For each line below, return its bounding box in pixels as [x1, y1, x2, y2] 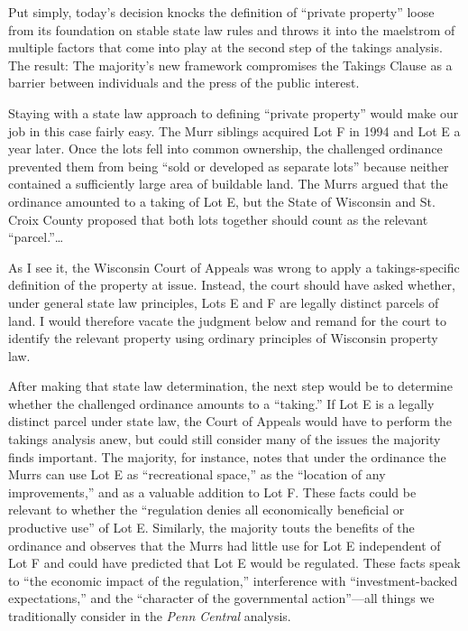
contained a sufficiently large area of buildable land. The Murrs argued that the [8, 174, 448, 193]
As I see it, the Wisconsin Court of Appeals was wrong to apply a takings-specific [8, 257, 460, 276]
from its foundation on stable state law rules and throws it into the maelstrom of [8, 20, 455, 39]
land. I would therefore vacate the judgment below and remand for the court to [8, 311, 446, 329]
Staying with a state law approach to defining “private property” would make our [8, 103, 459, 122]
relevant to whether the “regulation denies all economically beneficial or [8, 500, 405, 519]
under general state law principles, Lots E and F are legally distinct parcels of [8, 292, 439, 311]
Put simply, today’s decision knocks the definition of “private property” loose [8, 3, 435, 21]
